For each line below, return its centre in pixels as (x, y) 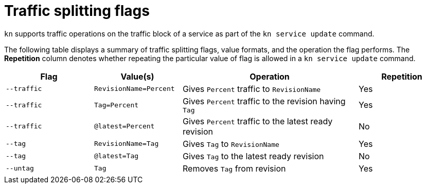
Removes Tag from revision (234, 168)
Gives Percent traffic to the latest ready (258, 121)
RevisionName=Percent (135, 89)
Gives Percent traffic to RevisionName (252, 89)
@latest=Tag (117, 156)
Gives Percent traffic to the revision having (264, 101)
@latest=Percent (125, 126)
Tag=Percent (117, 105)
